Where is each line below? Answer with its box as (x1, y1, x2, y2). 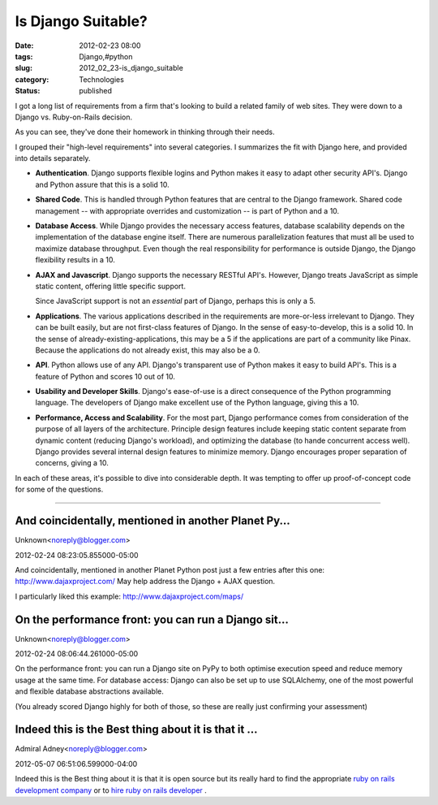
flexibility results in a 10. (35, 255, 115, 265)
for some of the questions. (15, 484, 104, 495)
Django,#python (79, 51, 133, 61)
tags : (15, 51, 33, 61)
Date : (15, 41, 34, 50)
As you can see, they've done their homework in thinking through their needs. (15, 127, 275, 137)
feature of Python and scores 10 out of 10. (35, 371, 176, 381)
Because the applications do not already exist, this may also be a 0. (35, 345, 260, 355)
